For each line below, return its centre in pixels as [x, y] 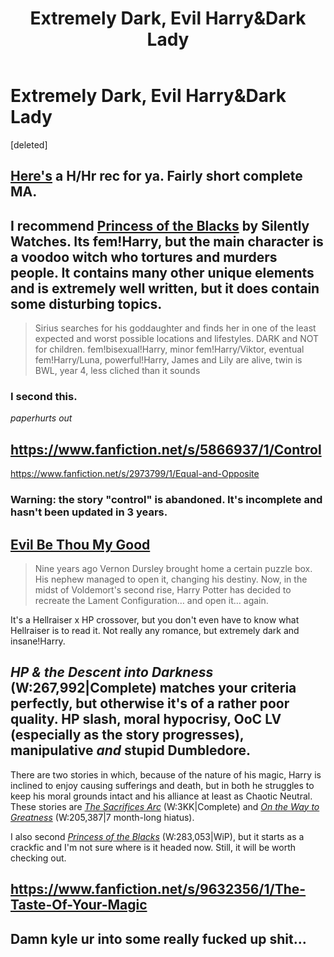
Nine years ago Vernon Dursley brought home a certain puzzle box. [173, 568]
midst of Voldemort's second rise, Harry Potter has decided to [163, 589]
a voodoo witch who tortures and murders [144, 257]
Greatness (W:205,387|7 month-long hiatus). [102, 817]
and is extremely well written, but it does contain [165, 288]
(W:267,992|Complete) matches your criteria [153, 688]
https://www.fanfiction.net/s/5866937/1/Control [166, 449]
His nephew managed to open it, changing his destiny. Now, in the [171, 579]
